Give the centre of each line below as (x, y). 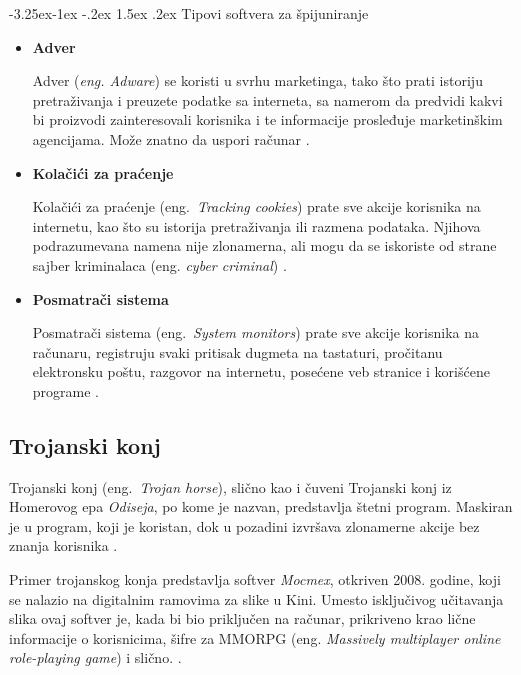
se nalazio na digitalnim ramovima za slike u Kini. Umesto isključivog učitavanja (256, 598)
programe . (66, 390)
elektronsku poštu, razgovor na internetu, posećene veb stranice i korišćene (261, 371)
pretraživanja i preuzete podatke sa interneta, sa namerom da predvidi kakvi (267, 99)
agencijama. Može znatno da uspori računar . (171, 138)
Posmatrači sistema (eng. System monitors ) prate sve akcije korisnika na (256, 332)
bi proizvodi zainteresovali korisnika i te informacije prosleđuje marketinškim (267, 119)
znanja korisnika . (63, 545)
